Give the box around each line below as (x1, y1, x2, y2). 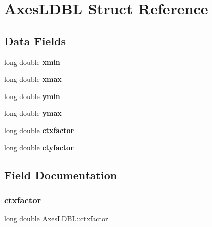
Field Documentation (4, 167, 117, 182)
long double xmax (4, 74, 62, 84)
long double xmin (4, 56, 60, 67)
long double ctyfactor (4, 142, 74, 152)
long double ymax (4, 108, 62, 118)
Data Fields (4, 33, 66, 48)
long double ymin (4, 90, 60, 101)
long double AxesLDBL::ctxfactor (4, 213, 108, 224)
